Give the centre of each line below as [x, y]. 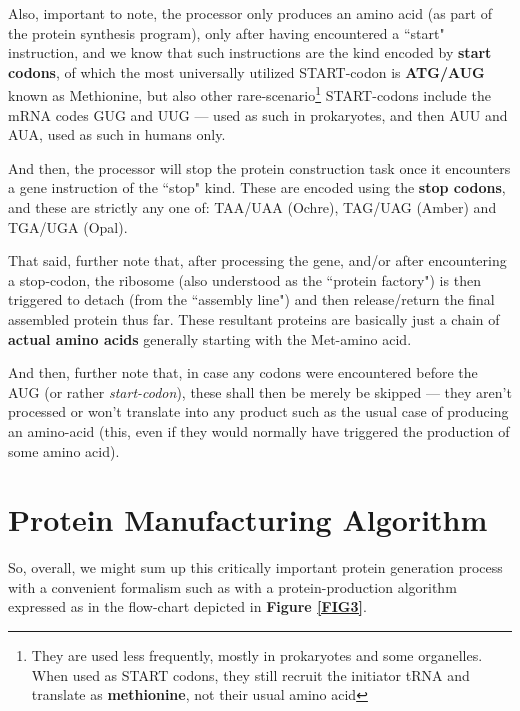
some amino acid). [64, 450]
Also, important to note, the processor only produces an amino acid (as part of [250, 13]
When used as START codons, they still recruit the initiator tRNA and [250, 674]
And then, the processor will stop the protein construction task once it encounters [259, 167]
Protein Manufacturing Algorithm [248, 519]
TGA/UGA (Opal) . [68, 226]
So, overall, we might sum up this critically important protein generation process [255, 567]
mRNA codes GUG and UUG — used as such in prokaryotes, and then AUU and [258, 114]
